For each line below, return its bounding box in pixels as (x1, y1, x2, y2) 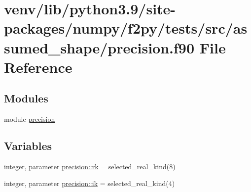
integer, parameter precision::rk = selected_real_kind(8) (4, 161, 176, 171)
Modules (4, 91, 48, 106)
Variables (4, 138, 52, 153)
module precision (4, 114, 55, 124)
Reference (4, 56, 72, 77)
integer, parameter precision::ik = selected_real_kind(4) (4, 178, 175, 188)
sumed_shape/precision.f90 (4, 37, 195, 57)
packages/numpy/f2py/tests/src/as (4, 18, 248, 38)
